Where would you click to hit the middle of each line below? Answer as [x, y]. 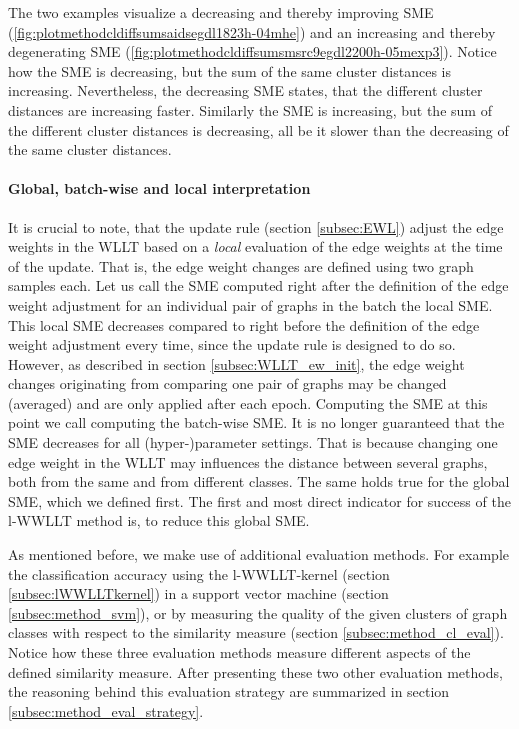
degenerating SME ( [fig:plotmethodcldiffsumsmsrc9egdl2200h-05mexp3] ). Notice [252, 51]
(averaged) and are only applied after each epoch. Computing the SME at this [248, 402]
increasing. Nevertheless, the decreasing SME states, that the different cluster [245, 90]
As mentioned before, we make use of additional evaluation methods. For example [258, 554]
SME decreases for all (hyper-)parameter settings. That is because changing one [253, 442]
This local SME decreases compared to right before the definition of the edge [244, 324]
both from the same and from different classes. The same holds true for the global [259, 481]
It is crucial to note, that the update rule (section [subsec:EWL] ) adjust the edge [256, 226]
